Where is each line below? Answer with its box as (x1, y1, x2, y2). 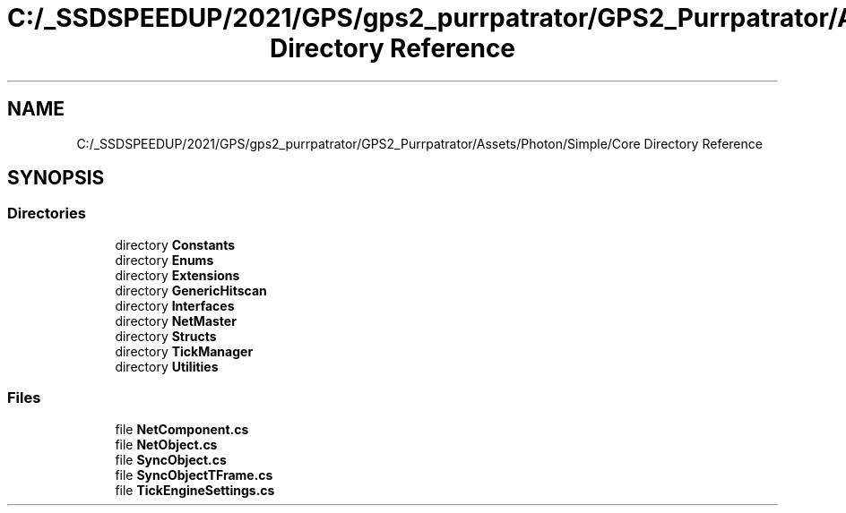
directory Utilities (115, 358, 219, 374)
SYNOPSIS (7, 167, 105, 190)
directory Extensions (115, 267, 240, 283)
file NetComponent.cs (115, 421, 249, 437)
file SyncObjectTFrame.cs (115, 466, 273, 483)
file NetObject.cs (115, 436, 218, 452)
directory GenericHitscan (115, 282, 267, 298)
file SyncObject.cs (115, 451, 227, 467)
